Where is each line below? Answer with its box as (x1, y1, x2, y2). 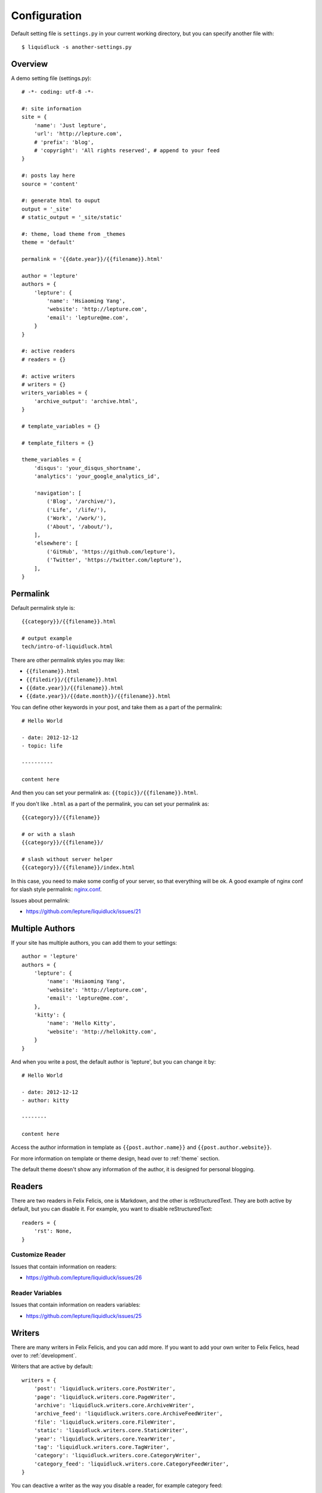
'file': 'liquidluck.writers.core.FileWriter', (33, 1418, 176, 1426)
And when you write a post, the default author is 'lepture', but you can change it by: (11, 1058, 216, 1065)
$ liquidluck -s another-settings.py (21, 44, 132, 50)
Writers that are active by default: (11, 1363, 94, 1370)
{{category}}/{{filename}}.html (21, 618, 116, 625)
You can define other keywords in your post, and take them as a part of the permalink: (11, 704, 223, 711)
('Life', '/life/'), (47, 506, 107, 513)
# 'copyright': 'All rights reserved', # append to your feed (33, 147, 220, 153)
